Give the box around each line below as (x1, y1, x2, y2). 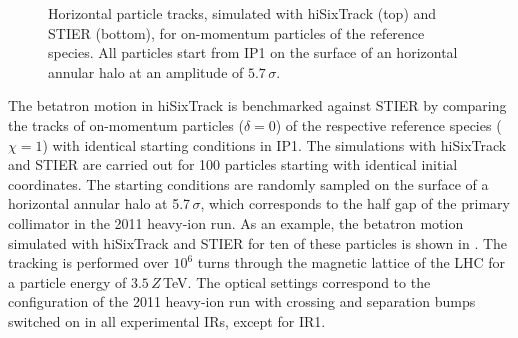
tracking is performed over (8, 252, 169, 273)
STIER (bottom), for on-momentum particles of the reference (48, 22, 425, 43)
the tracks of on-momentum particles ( (8, 114, 244, 135)
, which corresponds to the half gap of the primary (200, 193, 510, 214)
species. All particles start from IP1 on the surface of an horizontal (48, 42, 458, 63)
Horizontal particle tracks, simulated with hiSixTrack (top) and (48, 3, 437, 23)
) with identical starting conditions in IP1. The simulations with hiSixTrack (42, 134, 507, 155)
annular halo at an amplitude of (48, 61, 244, 82)
